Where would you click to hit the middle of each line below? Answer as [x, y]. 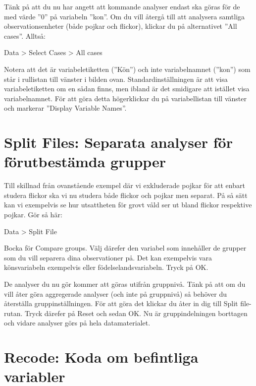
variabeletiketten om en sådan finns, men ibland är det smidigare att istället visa [127, 89]
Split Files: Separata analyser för [118, 142]
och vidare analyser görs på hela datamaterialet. [77, 323]
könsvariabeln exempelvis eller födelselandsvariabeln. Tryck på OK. [106, 267]
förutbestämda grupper [85, 161]
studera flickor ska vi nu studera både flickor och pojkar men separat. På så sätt [126, 195]
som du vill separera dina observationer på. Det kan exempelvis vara [108, 257]
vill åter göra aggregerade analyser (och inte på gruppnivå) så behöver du [116, 293]
